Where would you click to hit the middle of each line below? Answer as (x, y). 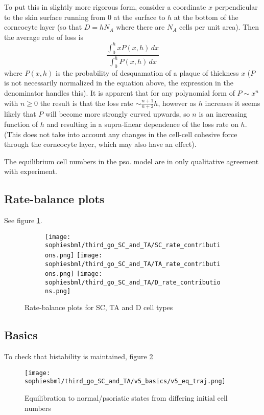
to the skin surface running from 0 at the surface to (85, 17)
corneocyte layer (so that (43, 27)
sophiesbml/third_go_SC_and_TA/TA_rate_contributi (133, 264)
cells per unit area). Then (219, 27)
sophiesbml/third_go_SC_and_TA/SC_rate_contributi (133, 245)
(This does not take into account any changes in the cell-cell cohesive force (121, 134)
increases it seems (233, 103)
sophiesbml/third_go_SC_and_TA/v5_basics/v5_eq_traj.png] (125, 381)
